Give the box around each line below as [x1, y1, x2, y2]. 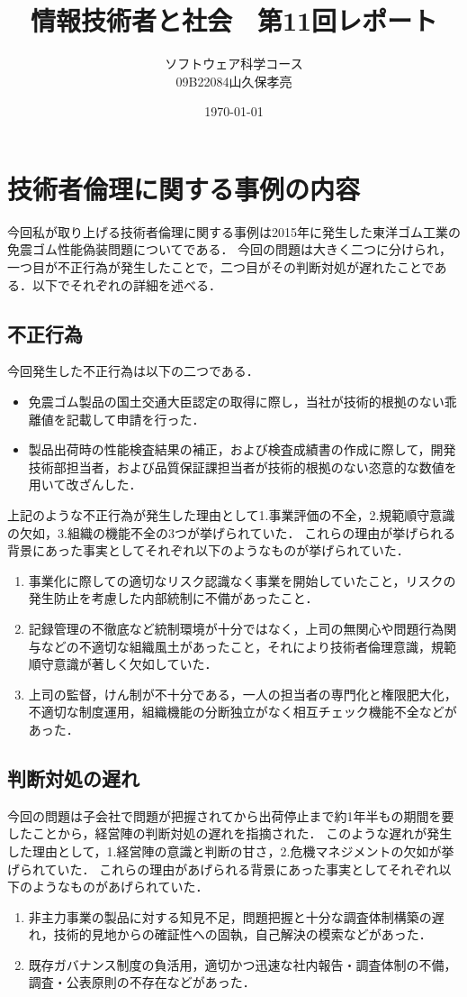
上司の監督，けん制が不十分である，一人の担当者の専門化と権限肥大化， [28, 684, 457, 703]
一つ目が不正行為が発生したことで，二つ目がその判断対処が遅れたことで [7, 258, 435, 277]
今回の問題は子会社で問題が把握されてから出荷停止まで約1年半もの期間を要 [7, 806, 454, 825]
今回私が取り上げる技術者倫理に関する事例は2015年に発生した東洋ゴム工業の [7, 222, 461, 241]
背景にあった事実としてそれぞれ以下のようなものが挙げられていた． [7, 541, 409, 560]
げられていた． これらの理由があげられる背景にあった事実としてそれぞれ [7, 859, 439, 878]
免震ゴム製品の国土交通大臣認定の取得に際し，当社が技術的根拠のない [28, 392, 445, 411]
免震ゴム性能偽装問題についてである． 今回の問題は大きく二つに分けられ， [7, 240, 453, 259]
